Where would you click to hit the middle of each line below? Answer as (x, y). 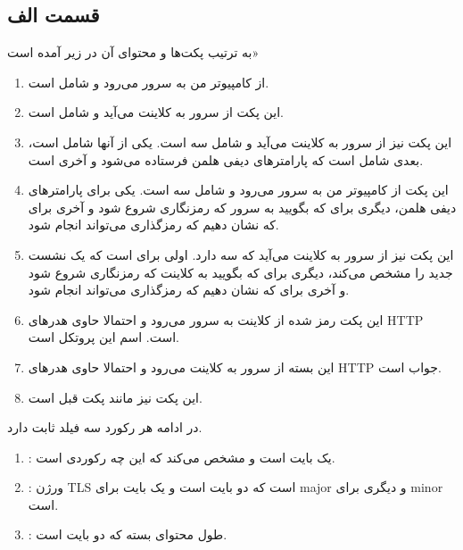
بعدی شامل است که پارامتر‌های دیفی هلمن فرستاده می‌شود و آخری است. (226, 159)
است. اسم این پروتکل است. (103, 337)
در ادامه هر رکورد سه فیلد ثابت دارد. (105, 427)
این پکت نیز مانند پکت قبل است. (115, 397)
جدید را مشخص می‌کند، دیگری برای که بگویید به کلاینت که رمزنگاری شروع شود (240, 272)
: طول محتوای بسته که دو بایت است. (128, 534)
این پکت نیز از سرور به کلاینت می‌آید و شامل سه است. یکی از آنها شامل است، (240, 142)
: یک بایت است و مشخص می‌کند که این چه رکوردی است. (182, 457)
